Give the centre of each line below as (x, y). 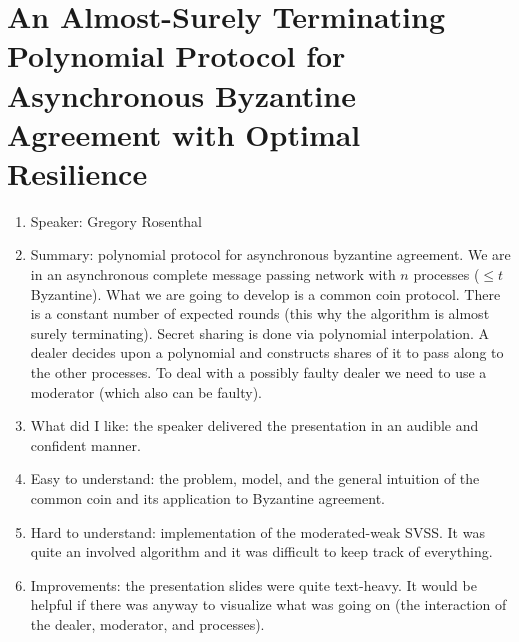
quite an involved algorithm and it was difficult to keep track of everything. (261, 551)
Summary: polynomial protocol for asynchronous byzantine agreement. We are (270, 254)
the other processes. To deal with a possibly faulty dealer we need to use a (258, 372)
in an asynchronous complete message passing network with (213, 274)
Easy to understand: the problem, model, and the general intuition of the (255, 478)
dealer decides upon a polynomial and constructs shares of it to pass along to (267, 352)
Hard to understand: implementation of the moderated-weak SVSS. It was (257, 531)
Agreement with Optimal (184, 133)
